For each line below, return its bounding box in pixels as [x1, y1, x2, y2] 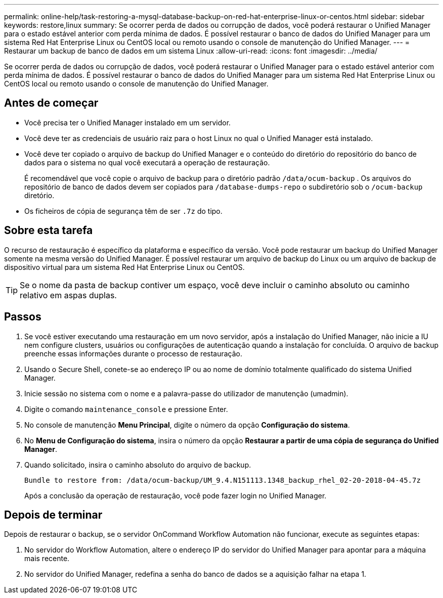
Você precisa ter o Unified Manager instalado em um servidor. [24, 118, 231, 127]
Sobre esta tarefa [4, 224, 93, 237]
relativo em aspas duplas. [20, 290, 117, 300]
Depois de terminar [4, 508, 103, 521]
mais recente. [24, 554, 70, 563]
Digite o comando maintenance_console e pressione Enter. [24, 404, 228, 413]
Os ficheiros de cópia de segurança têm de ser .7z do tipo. [24, 206, 223, 215]
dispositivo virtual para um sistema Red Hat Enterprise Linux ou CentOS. [4, 262, 245, 271]
